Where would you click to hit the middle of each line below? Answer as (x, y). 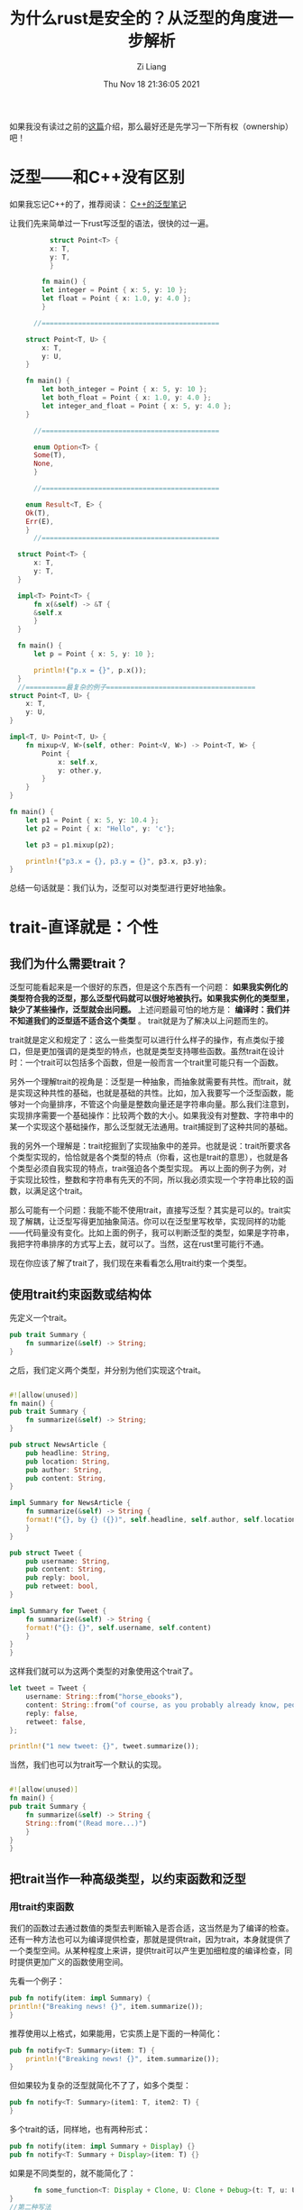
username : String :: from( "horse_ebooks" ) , (104, 1697)
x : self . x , (78, 762)
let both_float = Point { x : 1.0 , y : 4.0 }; (127, 398)
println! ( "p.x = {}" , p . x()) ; (90, 670)
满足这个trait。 (60, 1191)
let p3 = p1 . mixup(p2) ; (70, 845)
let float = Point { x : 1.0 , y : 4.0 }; (117, 298)
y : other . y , (80, 770)
